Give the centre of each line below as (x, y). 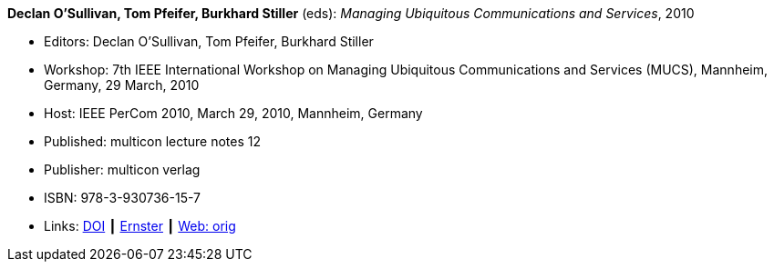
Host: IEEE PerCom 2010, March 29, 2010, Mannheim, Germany (233, 113)
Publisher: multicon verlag (122, 169)
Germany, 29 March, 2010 (122, 85)
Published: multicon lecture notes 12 (153, 141)
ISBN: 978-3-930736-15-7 (122, 198)
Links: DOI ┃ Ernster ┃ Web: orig (140, 226)
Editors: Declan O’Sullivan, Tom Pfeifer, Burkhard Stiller (209, 41)
